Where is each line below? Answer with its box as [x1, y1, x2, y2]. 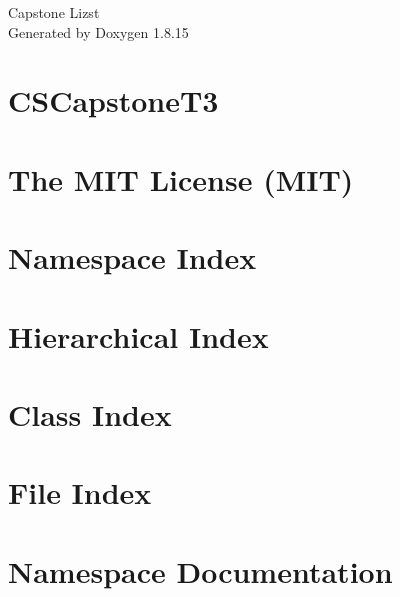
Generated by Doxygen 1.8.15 [8, 21, 189, 42]
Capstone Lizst [8, 2, 100, 22]
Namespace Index [8, 237, 257, 278]
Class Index [8, 393, 172, 434]
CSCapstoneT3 [8, 80, 219, 121]
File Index [8, 472, 152, 513]
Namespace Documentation [8, 550, 393, 591]
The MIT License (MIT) [8, 158, 354, 199]
